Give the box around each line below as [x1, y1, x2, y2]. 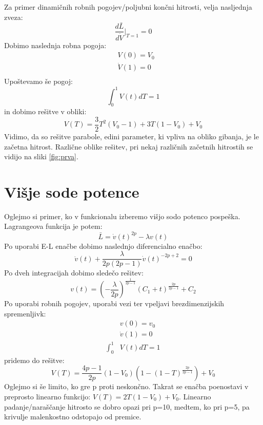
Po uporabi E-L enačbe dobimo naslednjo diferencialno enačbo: [4, 240, 203, 251]
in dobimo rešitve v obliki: [4, 106, 87, 117]
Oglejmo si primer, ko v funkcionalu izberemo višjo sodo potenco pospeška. [4, 210, 240, 221]
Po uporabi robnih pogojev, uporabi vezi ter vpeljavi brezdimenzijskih [4, 298, 225, 309]
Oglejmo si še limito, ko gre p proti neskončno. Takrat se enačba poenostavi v [4, 381, 249, 392]
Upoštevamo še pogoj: [4, 76, 73, 87]
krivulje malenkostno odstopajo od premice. [4, 411, 141, 422]
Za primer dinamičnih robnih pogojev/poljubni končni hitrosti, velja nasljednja [4, 2, 252, 12]
